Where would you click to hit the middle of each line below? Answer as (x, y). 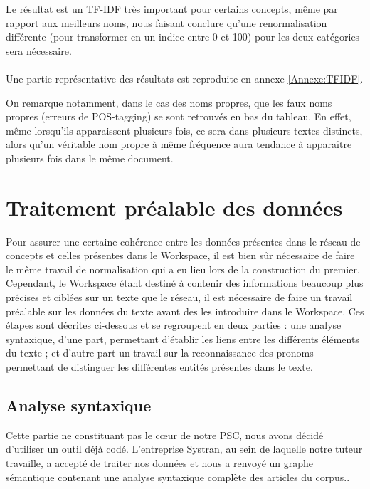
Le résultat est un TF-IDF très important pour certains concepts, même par (172, 9)
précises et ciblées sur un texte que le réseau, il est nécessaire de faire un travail (179, 297)
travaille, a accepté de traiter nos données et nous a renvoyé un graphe (160, 462)
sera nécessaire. (39, 50)
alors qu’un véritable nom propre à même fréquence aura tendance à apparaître (179, 144)
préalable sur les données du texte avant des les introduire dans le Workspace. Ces (185, 311)
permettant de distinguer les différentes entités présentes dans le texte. (159, 367)
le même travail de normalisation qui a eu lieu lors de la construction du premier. (183, 269)
